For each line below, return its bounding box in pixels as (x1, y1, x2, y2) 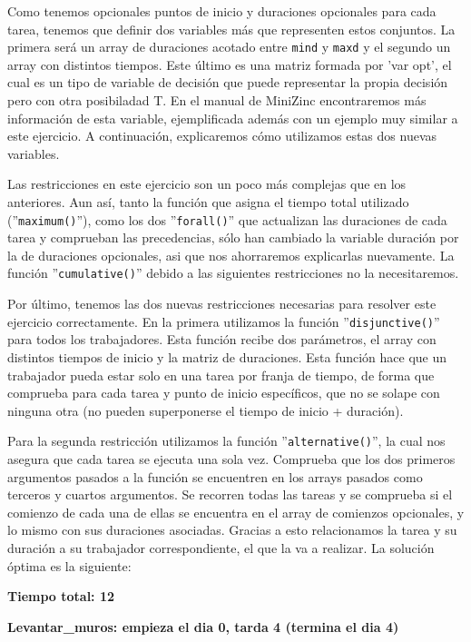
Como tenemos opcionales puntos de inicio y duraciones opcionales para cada (7, 2, 437, 20)
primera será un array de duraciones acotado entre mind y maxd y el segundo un (7, 37, 451, 56)
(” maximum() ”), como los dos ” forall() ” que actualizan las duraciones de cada (7, 210, 447, 229)
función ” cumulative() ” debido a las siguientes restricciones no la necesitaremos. (7, 263, 459, 282)
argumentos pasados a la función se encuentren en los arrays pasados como (7, 467, 423, 486)
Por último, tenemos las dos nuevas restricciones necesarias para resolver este (7, 294, 437, 313)
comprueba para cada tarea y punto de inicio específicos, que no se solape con (7, 383, 440, 402)
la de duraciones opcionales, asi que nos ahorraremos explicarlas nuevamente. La (7, 245, 455, 264)
